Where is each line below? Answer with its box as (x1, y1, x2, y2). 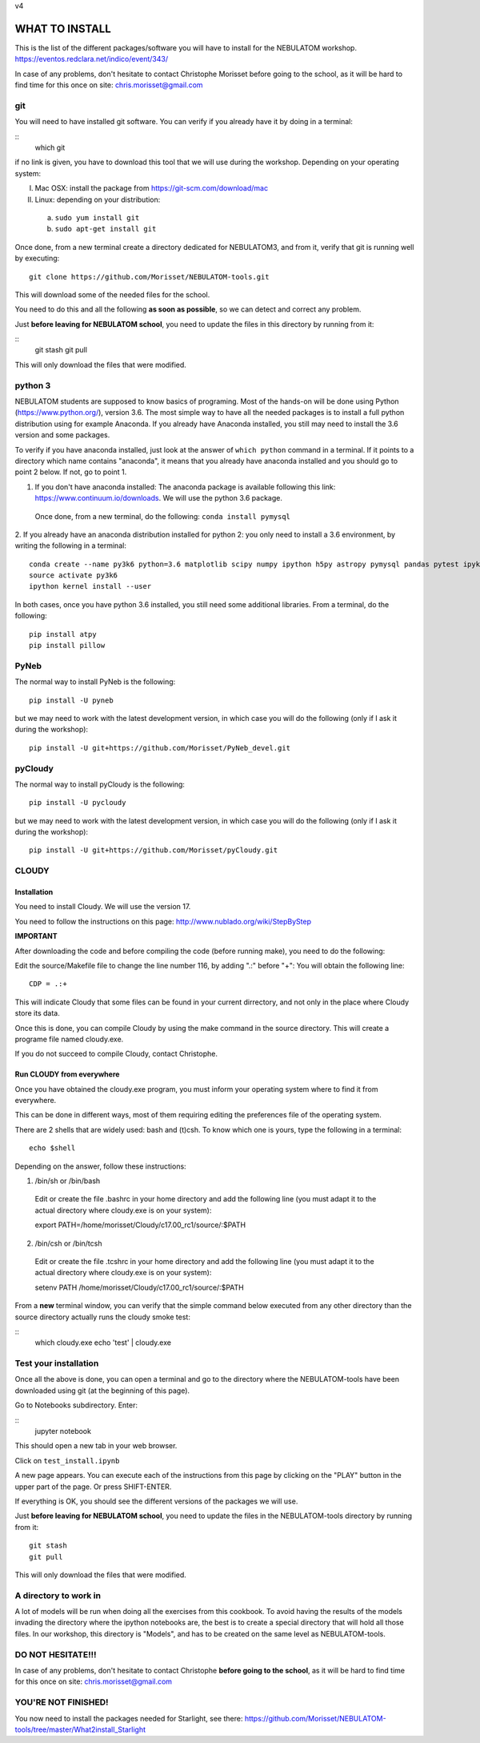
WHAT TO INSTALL (14, 22, 111, 35)
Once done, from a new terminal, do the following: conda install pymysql (34, 511, 291, 521)
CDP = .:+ (29, 980, 67, 988)
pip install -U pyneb (29, 695, 114, 705)
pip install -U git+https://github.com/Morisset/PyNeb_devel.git (29, 743, 291, 752)
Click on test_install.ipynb (14, 1455, 120, 1465)
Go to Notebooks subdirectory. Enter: (14, 1400, 138, 1410)
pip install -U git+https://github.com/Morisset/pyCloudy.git (29, 846, 278, 855)
